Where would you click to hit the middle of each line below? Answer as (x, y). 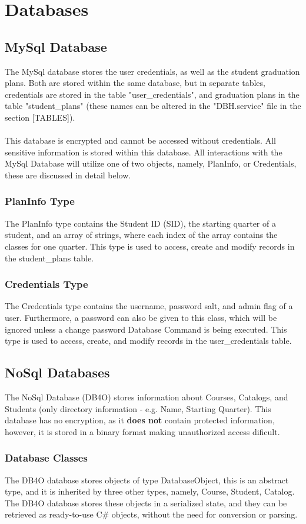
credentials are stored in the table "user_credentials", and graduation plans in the (152, 94)
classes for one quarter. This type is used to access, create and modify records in (150, 246)
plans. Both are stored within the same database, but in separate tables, (135, 83)
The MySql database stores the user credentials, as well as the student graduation (152, 71)
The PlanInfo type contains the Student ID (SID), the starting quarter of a (140, 223)
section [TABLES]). (40, 117)
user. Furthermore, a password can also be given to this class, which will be (141, 317)
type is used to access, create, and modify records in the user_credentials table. (148, 341)
